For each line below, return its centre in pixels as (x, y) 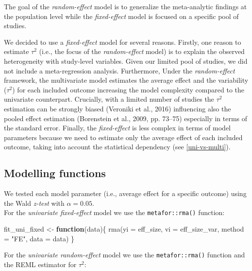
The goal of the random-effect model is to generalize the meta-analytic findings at (126, 6)
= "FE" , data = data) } (39, 238)
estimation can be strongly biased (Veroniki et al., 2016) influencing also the (118, 108)
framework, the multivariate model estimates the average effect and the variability (126, 80)
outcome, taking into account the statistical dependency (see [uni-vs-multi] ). (117, 147)
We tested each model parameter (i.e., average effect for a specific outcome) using (125, 193)
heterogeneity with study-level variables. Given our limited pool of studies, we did (126, 61)
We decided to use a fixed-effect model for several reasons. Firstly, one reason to (123, 42)
